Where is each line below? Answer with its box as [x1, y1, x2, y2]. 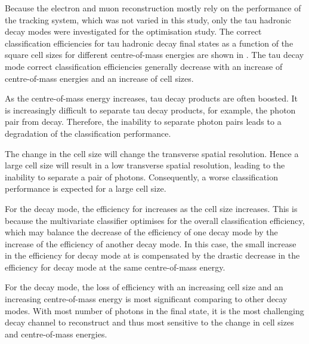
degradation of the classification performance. [5, 127, 171, 139]
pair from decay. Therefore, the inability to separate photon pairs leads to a [5, 115, 282, 128]
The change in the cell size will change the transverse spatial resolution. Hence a [5, 147, 299, 159]
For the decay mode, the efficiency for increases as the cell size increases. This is [5, 202, 298, 214]
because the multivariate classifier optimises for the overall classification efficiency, [5, 214, 305, 226]
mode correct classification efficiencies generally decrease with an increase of [5, 60, 283, 72]
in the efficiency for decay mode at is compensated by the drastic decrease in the [5, 249, 300, 262]
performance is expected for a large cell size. [5, 182, 166, 195]
